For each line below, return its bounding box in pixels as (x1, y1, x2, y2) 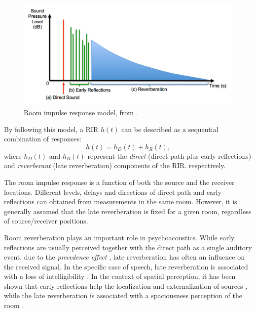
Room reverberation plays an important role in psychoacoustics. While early (4, 232, 235, 242)
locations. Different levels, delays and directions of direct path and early (4, 186, 221, 197)
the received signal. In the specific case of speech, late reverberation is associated (4, 261, 248, 271)
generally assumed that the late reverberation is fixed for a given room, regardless (4, 206, 252, 216)
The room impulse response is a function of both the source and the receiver (4, 177, 235, 187)
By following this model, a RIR (4, 124, 99, 134)
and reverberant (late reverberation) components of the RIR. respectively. (4, 160, 226, 171)
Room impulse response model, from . (24, 107, 138, 117)
